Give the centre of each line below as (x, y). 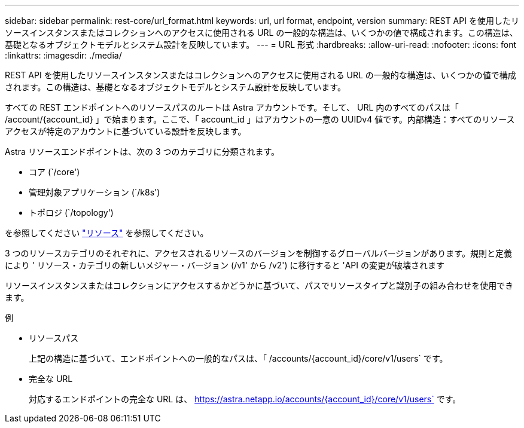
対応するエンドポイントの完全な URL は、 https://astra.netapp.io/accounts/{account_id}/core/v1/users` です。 (245, 399)
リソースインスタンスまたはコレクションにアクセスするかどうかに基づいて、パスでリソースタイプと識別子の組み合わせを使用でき (259, 285)
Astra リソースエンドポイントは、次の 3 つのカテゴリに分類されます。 (142, 152)
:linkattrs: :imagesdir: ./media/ (63, 55)
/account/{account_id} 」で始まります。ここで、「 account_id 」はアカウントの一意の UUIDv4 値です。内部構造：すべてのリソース (260, 119)
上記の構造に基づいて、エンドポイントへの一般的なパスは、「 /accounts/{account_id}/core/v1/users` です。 (238, 358)
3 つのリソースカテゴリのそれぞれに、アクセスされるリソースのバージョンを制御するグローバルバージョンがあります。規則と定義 (258, 253)
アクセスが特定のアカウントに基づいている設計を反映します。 (126, 131)
